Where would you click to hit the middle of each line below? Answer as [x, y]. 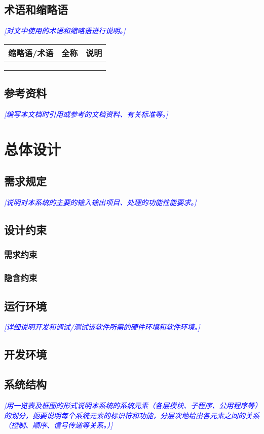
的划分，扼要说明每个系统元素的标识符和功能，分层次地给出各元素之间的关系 [132, 415]
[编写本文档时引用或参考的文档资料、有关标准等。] [86, 114]
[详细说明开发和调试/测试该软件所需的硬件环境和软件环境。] [102, 327]
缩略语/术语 [31, 53]
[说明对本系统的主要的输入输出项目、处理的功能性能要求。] [100, 202]
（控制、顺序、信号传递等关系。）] [59, 425]
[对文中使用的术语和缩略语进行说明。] [65, 31]
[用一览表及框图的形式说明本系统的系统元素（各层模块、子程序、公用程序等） [131, 405]
